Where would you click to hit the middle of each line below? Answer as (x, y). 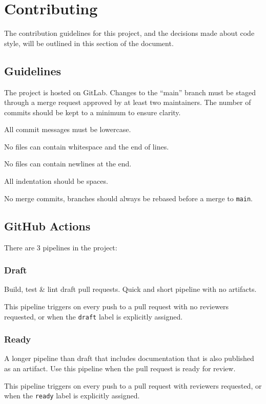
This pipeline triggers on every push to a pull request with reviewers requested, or (133, 385)
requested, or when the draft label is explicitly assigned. (94, 316)
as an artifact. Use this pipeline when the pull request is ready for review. (120, 368)
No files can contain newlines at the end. (68, 164)
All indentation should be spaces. (56, 181)
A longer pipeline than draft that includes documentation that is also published (129, 358)
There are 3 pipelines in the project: (61, 247)
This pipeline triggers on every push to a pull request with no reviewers (117, 306)
